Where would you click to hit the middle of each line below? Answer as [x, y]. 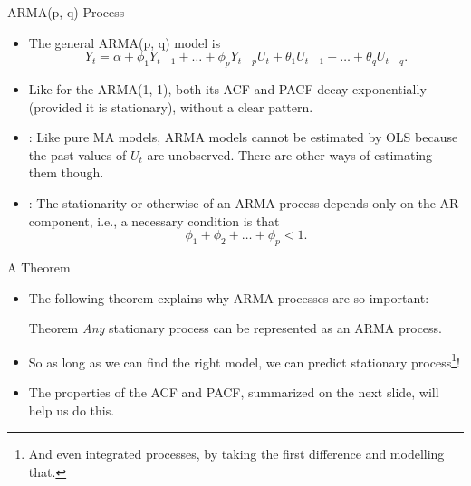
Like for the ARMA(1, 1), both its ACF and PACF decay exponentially [227, 88]
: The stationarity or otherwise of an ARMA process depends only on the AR [244, 202]
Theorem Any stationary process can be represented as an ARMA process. [235, 328]
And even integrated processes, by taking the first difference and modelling [236, 454]
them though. [66, 172]
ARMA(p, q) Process [66, 12]
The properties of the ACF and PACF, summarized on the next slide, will [234, 391]
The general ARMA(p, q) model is [125, 42]
